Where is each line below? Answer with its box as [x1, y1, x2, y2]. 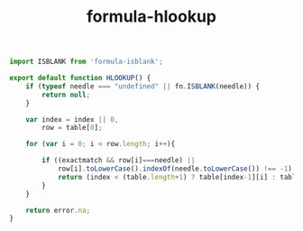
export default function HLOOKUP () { [9, 74, 151, 83]
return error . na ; [25, 206, 91, 215]
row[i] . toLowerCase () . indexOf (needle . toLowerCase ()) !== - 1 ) [57, 164, 293, 173]
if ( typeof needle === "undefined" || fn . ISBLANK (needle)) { [25, 81, 260, 91]
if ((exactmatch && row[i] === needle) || [41, 156, 196, 165]
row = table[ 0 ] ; [41, 124, 103, 133]
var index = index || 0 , [25, 115, 119, 124]
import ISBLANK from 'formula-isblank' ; [9, 57, 164, 67]
